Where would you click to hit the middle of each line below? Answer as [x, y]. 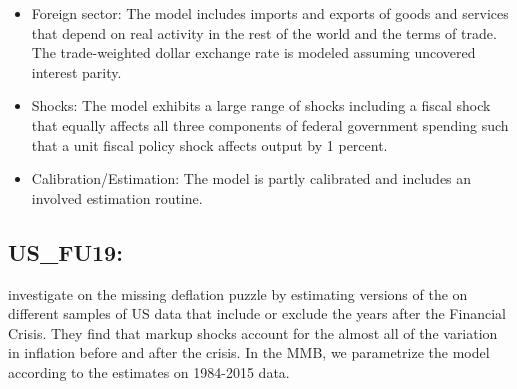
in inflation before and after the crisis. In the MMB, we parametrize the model [249, 352]
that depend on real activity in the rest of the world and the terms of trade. [264, 32]
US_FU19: [65, 251]
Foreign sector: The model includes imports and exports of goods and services [270, 13]
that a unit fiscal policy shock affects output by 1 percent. [209, 144]
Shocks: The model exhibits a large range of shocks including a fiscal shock [261, 105]
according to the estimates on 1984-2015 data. [149, 371]
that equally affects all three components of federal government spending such [270, 124]
